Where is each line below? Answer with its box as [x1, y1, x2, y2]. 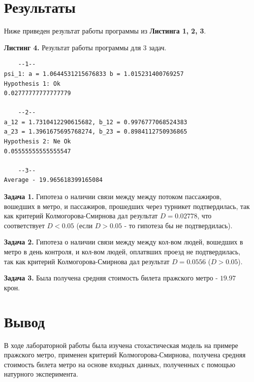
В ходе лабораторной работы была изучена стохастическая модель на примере [4, 340, 238, 350]
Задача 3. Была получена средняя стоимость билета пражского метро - [4, 273, 218, 283]
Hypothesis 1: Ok [4, 80, 61, 87]
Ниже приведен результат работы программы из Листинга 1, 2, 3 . [4, 26, 206, 36]
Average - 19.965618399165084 [4, 176, 103, 184]
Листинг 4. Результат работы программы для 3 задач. [4, 42, 166, 52]
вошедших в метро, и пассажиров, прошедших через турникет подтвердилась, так [4, 201, 250, 211]
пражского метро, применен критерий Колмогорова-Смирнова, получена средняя [4, 349, 246, 360]
